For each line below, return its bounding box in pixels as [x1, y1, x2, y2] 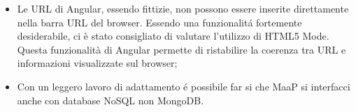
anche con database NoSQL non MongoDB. [17, 93, 204, 107]
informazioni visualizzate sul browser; [17, 56, 178, 70]
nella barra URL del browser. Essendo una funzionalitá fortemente [17, 15, 302, 29]
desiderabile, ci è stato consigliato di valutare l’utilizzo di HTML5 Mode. [17, 29, 329, 43]
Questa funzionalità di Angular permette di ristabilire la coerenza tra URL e [17, 42, 346, 56]
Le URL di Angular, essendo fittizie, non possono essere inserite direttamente [17, 1, 349, 15]
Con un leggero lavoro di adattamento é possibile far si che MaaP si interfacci [17, 79, 350, 93]
